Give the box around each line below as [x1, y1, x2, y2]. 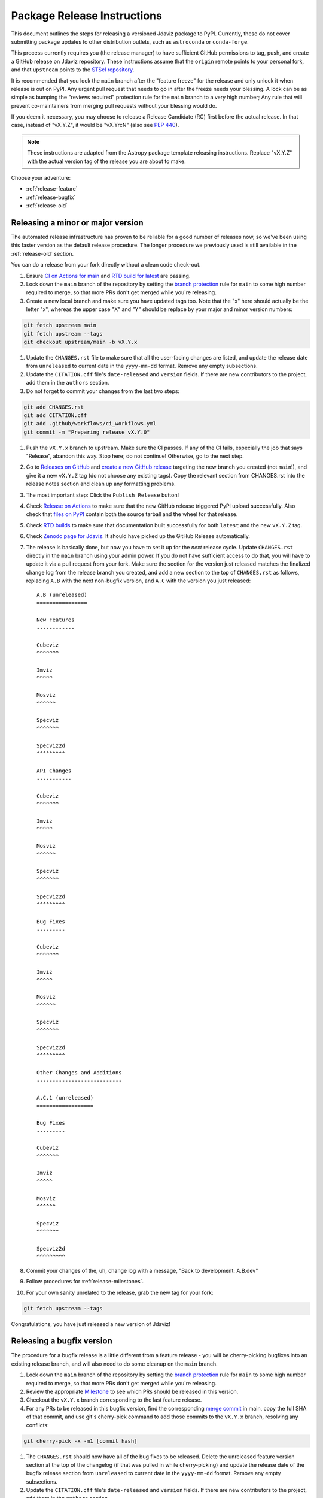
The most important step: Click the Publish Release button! [26, 491, 179, 499]
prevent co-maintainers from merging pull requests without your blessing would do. [11, 102, 217, 109]
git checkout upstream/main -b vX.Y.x [23, 339, 138, 345]
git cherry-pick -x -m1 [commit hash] [23, 1437, 138, 1444]
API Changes [36, 767, 72, 774]
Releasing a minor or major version [11, 218, 144, 228]
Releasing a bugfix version [11, 1336, 113, 1346]
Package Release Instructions [11, 9, 163, 22]
